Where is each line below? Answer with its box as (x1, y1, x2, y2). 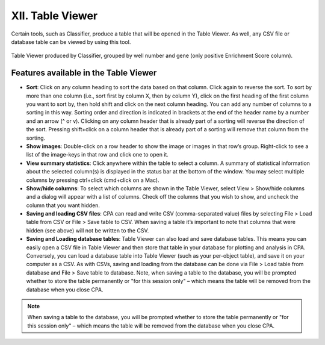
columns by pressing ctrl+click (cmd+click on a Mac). (26, 176, 159, 184)
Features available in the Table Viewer (11, 68, 157, 78)
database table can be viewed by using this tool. (11, 38, 131, 45)
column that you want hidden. (26, 202, 101, 209)
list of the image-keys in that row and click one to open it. (26, 151, 169, 158)
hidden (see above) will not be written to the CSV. (26, 226, 149, 234)
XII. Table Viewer (11, 9, 98, 22)
